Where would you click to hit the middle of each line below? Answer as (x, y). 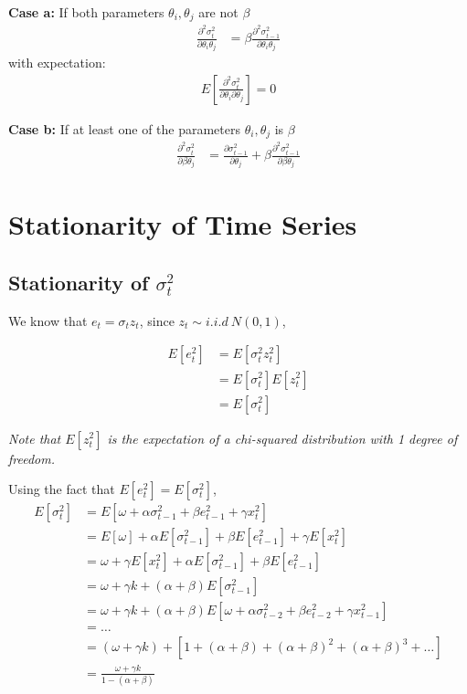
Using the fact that (62, 489)
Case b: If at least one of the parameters (125, 128)
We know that (48, 320)
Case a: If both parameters (86, 12)
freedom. (32, 458)
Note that (35, 438)
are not (218, 12)
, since (157, 320)
